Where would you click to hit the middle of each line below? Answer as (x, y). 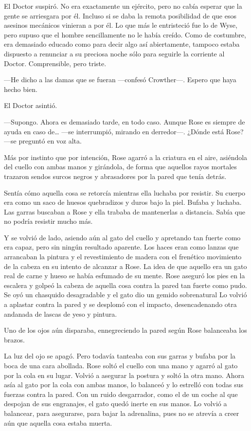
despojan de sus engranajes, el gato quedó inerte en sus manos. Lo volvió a (116, 404)
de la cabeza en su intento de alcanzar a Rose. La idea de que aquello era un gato (125, 266)
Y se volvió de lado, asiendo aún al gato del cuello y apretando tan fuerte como (122, 237)
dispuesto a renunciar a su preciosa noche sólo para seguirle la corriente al (114, 53)
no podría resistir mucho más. (48, 221)
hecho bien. (21, 89)
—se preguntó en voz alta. (43, 141)
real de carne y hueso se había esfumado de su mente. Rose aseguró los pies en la (125, 276)
